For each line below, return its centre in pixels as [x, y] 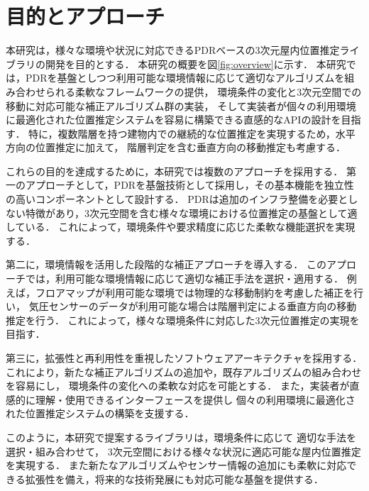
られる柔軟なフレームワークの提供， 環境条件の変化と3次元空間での [203, 91]
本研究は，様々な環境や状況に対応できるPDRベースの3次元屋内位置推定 [173, 50]
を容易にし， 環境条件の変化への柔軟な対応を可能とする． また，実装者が [178, 386]
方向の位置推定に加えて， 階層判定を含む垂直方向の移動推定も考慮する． [176, 147]
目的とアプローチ [86, 16]
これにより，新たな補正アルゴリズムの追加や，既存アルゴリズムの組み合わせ [184, 371]
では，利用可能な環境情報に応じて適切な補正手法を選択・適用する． [184, 278]
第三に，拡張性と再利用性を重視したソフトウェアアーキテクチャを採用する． [184, 358]
